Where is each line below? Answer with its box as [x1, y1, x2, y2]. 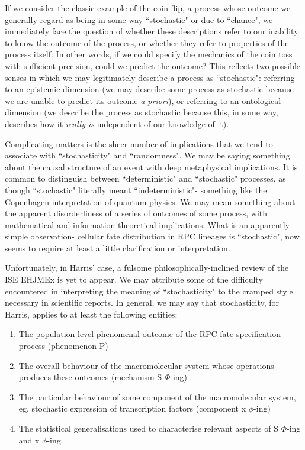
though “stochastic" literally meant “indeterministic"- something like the [5, 183, 267, 196]
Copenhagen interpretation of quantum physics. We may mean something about [5, 195, 296, 208]
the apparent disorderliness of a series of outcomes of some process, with [5, 207, 268, 219]
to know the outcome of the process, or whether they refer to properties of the [5, 36, 289, 48]
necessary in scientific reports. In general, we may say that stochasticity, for [5, 296, 280, 309]
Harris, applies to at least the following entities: [5, 307, 178, 320]
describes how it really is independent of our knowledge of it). [5, 117, 229, 130]
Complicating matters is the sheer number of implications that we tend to [5, 137, 273, 150]
